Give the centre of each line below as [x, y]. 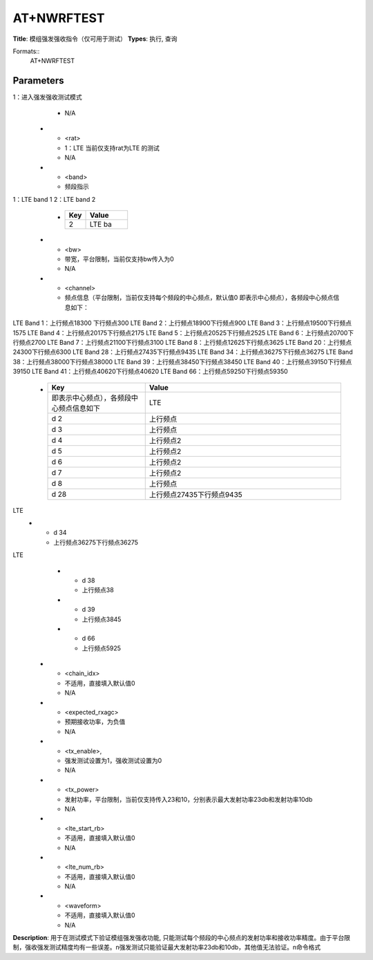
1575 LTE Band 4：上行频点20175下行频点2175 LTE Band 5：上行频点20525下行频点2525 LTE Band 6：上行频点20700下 [183, 332]
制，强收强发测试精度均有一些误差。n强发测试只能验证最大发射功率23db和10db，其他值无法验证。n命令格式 [167, 948]
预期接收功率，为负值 [95, 722]
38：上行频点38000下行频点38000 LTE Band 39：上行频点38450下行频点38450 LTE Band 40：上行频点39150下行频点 [182, 361]
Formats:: [26, 51]
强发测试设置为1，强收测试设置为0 [113, 760]
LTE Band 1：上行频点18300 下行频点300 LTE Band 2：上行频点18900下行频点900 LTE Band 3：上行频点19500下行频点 [182, 323]
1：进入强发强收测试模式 [47, 97]
